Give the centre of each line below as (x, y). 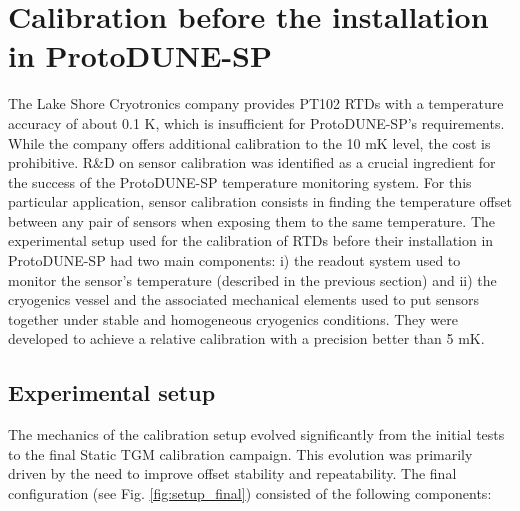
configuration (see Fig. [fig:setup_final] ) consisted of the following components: (250, 493)
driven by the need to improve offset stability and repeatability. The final (232, 473)
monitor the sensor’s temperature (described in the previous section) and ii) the (252, 279)
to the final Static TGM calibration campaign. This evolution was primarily (240, 453)
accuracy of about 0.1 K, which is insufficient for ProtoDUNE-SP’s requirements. (256, 122)
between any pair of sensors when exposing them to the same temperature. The (251, 220)
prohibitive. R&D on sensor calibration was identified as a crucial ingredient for (252, 162)
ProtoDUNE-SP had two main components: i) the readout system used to (234, 260)
